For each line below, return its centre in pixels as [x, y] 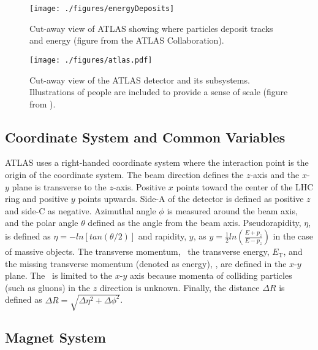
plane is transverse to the [59, 186]
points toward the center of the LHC [245, 186]
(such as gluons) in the [48, 287]
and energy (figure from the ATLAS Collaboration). [127, 40]
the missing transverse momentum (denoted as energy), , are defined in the [146, 263]
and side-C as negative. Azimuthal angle [81, 210]
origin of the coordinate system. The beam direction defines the [124, 175]
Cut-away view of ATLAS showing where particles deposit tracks [151, 28]
